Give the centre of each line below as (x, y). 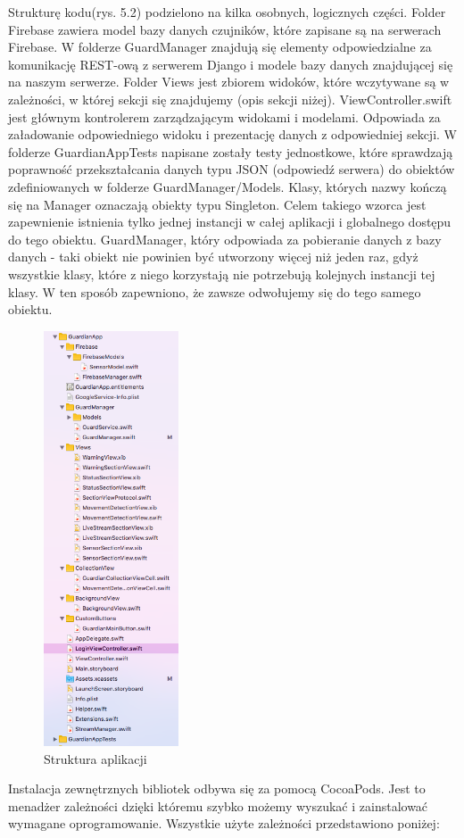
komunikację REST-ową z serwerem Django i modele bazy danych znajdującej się (231, 64)
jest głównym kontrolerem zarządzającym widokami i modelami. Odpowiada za (224, 116)
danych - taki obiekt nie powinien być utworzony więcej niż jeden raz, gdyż (213, 257)
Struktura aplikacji (95, 758)
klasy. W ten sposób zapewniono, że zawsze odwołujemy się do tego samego (215, 291)
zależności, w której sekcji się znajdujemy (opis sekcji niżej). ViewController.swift (230, 99)
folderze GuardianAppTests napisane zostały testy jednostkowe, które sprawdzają (231, 151)
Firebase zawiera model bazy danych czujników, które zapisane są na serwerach (225, 29)
